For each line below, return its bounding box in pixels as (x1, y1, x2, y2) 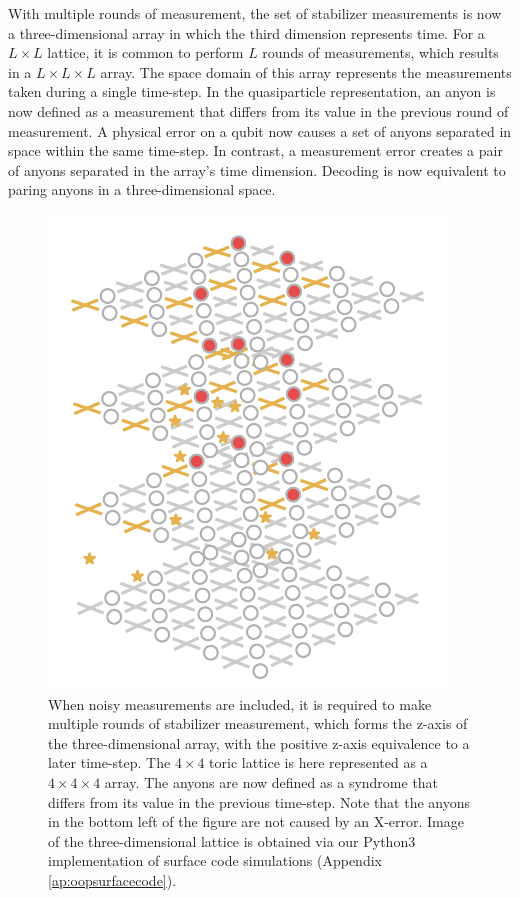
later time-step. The (48, 752, 171, 773)
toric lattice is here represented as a (209, 752, 428, 773)
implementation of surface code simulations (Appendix (48, 850, 382, 871)
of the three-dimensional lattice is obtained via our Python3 (48, 830, 416, 851)
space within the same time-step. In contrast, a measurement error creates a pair (8, 140, 503, 161)
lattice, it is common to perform (47, 42, 244, 63)
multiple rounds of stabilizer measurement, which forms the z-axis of (48, 713, 468, 734)
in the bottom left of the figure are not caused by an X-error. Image (48, 811, 464, 832)
